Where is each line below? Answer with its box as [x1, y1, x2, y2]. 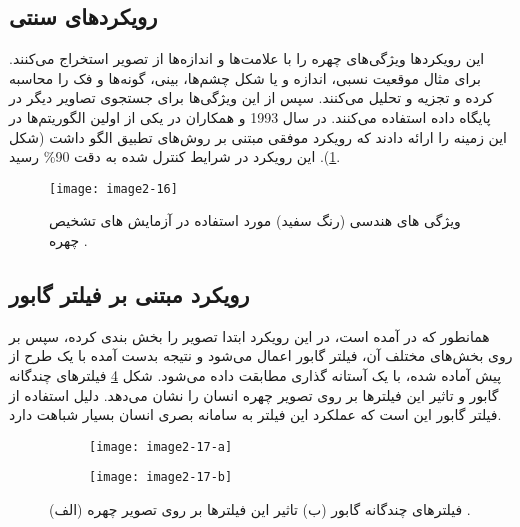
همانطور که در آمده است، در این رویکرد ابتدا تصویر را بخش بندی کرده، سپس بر [9, 325, 490, 346]
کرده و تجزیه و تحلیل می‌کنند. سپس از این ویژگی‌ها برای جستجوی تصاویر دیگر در [9, 87, 494, 108]
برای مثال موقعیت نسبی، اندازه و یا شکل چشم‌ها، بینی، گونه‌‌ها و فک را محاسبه [9, 67, 481, 88]
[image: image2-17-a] [89, 439, 233, 454]
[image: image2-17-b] [89, 470, 233, 485]
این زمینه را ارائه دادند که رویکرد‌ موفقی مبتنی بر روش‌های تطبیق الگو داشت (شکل [9, 126, 507, 147]
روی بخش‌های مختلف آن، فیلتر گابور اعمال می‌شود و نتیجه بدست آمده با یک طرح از [9, 345, 513, 366]
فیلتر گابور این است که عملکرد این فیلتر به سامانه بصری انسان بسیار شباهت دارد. [9, 404, 502, 425]
